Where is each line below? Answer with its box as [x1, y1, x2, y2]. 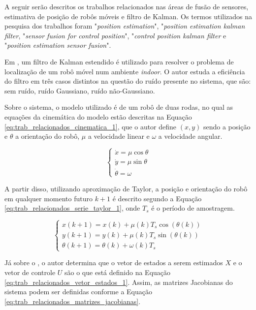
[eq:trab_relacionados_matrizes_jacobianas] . [4, 296, 141, 306]
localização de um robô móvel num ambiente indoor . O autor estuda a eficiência [4, 66, 245, 76]
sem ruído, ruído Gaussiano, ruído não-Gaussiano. [4, 85, 155, 95]
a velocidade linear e [88, 131, 150, 141]
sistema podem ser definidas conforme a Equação [4, 286, 153, 297]
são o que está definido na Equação [64, 267, 171, 277]
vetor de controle [4, 267, 56, 277]
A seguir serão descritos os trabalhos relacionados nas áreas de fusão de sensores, [4, 1, 249, 11]
